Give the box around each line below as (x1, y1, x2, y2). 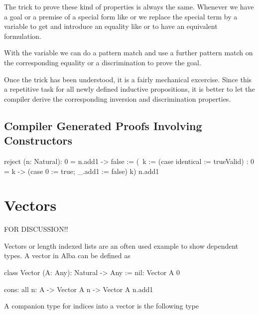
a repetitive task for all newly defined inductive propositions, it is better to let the (4, 84, 255, 94)
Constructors (4, 133, 72, 148)
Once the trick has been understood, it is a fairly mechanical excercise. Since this (4, 74, 252, 84)
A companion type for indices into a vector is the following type (4, 301, 199, 311)
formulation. (4, 30, 41, 41)
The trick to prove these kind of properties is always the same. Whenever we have (4, 1, 254, 11)
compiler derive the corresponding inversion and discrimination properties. (4, 93, 231, 104)
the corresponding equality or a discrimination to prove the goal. (4, 57, 201, 67)
